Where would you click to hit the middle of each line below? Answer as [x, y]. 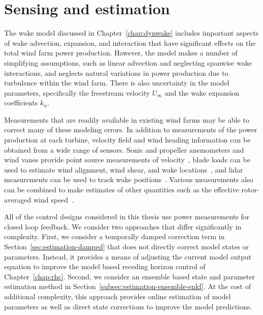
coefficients [21, 103]
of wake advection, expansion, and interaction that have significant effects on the [130, 42]
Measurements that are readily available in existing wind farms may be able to [127, 119]
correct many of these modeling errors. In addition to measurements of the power [131, 130]
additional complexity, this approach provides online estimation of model [118, 296]
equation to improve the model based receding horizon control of [105, 266]
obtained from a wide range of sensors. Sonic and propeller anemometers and [124, 149]
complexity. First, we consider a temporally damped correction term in [114, 236]
